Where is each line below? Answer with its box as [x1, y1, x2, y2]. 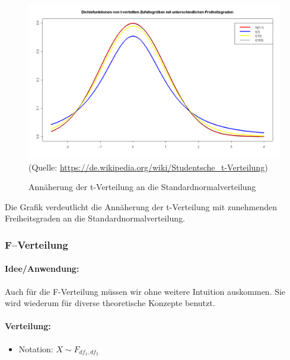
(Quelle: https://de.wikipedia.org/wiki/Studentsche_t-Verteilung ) [28, 160, 268, 173]
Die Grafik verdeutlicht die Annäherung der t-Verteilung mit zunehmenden [5, 200, 278, 213]
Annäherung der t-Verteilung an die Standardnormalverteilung [28, 181, 256, 193]
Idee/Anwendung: [5, 262, 79, 275]
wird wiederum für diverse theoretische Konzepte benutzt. [5, 297, 215, 309]
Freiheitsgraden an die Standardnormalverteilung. [5, 212, 185, 224]
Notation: [18, 342, 53, 355]
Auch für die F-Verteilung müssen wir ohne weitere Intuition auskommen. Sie [5, 285, 286, 297]
